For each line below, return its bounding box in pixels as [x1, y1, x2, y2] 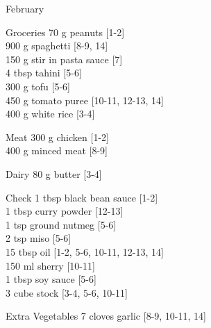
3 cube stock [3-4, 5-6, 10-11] [6, 285, 128, 300]
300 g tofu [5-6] [6, 79, 70, 93]
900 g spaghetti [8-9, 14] [6, 38, 108, 53]
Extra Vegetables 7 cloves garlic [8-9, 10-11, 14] [6, 309, 206, 323]
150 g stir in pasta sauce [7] [6, 51, 123, 66]
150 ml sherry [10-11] [6, 258, 95, 272]
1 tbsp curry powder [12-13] [6, 204, 124, 218]
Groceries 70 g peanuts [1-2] [6, 24, 125, 39]
